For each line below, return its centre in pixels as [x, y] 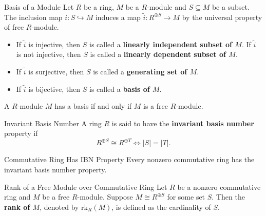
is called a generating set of [140, 71]
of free [14, 27]
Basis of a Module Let [39, 7]
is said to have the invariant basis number [183, 123]
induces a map [118, 17]
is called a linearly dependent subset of [158, 54]
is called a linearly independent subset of [161, 44]
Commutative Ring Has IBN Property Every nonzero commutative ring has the [129, 159]
